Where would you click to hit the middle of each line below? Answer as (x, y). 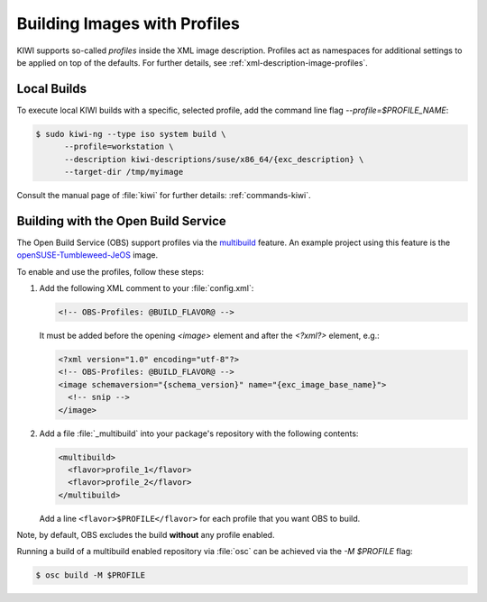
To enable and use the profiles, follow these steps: (110, 271)
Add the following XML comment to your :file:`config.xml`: (147, 288)
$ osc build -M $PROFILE (91, 575)
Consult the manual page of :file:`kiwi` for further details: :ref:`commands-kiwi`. (164, 195)
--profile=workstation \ (119, 147)
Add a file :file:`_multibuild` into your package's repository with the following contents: (199, 433)
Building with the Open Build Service (122, 221)
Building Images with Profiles (129, 23)
